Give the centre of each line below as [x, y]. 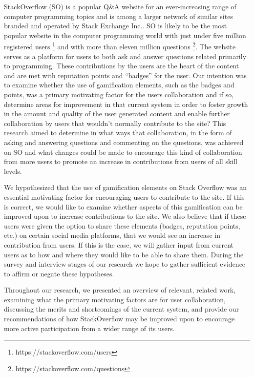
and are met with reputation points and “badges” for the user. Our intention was [125, 75]
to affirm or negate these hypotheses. [59, 273]
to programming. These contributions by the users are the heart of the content [122, 66]
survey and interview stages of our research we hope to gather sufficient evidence [125, 264]
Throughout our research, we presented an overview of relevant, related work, [120, 290]
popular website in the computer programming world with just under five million [125, 35]
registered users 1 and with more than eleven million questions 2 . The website [120, 46]
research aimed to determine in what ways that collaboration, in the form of [118, 133]
